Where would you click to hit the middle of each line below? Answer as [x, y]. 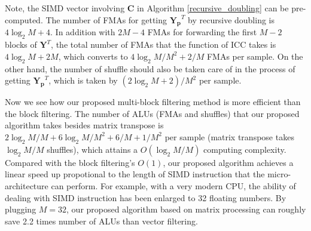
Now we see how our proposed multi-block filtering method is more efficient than [153, 102]
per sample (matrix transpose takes [229, 136]
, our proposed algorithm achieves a [228, 162]
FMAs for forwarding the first [202, 32]
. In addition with [83, 32]
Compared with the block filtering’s [70, 162]
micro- [279, 174]
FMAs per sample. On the [255, 56]
